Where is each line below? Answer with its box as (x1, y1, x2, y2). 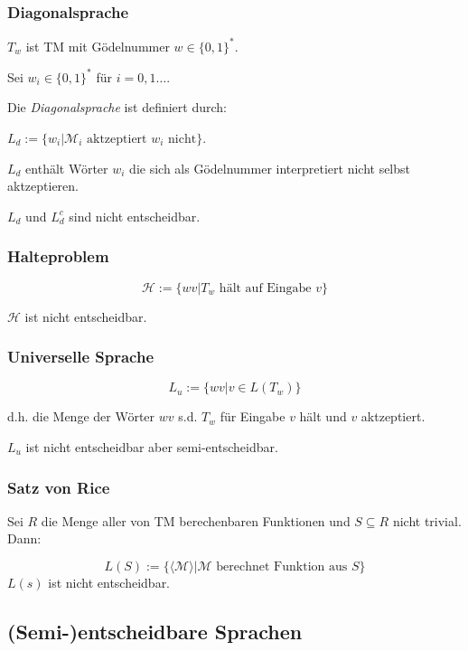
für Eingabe (220, 407, 285, 426)
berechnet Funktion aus (216, 561, 348, 573)
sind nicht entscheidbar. (69, 206, 201, 225)
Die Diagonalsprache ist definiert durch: (7, 98, 227, 117)
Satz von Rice (7, 476, 110, 498)
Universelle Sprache (7, 345, 154, 368)
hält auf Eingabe (219, 281, 312, 295)
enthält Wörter (25, 158, 108, 177)
